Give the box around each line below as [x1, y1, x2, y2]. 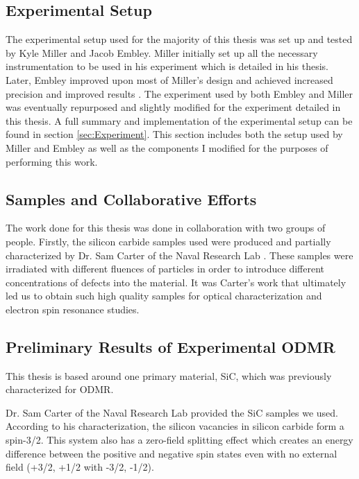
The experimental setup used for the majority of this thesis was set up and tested [6, 32, 353, 46]
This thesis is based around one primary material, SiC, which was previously [6, 368, 332, 383]
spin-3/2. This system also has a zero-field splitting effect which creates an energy [6, 433, 353, 447]
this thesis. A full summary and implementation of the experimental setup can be [6, 113, 353, 128]
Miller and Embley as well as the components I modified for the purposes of [6, 140, 328, 155]
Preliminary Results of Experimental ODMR [6, 336, 335, 357]
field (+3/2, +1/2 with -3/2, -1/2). [6, 460, 154, 474]
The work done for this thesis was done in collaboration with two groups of [6, 220, 326, 235]
